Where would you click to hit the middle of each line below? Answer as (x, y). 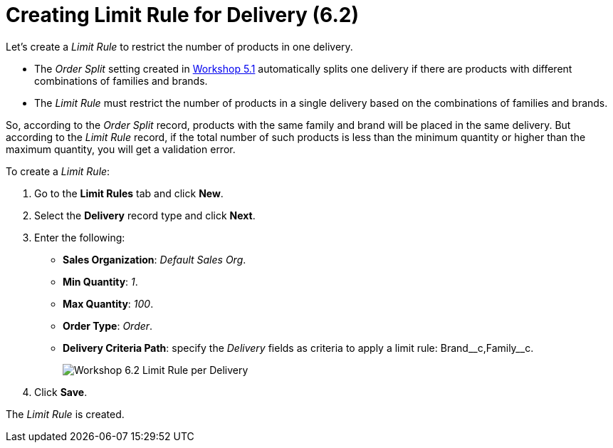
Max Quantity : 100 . (108, 303)
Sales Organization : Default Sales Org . (154, 259)
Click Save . (61, 392)
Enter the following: (80, 237)
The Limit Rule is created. (65, 414)
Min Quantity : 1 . (100, 281)
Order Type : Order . (108, 325)
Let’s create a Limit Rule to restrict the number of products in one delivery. (179, 46)
